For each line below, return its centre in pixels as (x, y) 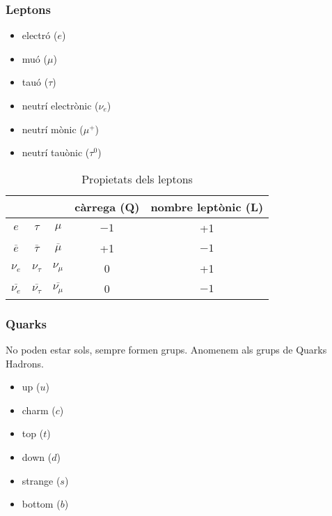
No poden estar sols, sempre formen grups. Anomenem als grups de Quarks (166, 349)
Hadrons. (25, 363)
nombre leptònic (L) (207, 206)
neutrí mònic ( (53, 129)
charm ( (39, 410)
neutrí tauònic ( (56, 152)
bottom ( (41, 504)
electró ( (40, 35)
